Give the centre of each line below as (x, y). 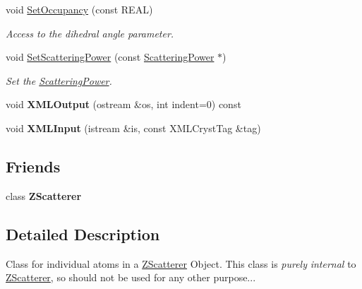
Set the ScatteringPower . (59, 80)
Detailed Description (83, 234)
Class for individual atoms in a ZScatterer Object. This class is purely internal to (181, 263)
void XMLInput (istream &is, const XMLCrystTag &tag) (133, 128)
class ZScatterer (44, 195)
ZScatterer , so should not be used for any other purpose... (131, 277)
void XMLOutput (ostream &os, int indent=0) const (123, 104)
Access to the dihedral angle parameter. (90, 33)
